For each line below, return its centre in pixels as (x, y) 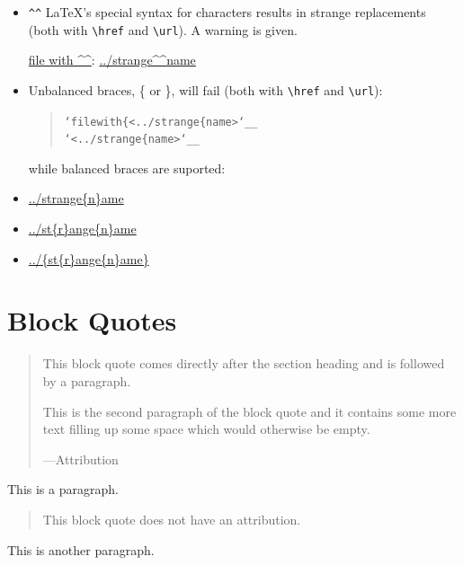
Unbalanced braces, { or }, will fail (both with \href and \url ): (205, 89)
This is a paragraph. (63, 489)
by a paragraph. (87, 380)
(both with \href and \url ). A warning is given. (163, 29)
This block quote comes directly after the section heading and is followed (244, 363)
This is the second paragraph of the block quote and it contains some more (249, 411)
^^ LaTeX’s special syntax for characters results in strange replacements (227, 12)
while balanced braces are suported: (127, 168)
